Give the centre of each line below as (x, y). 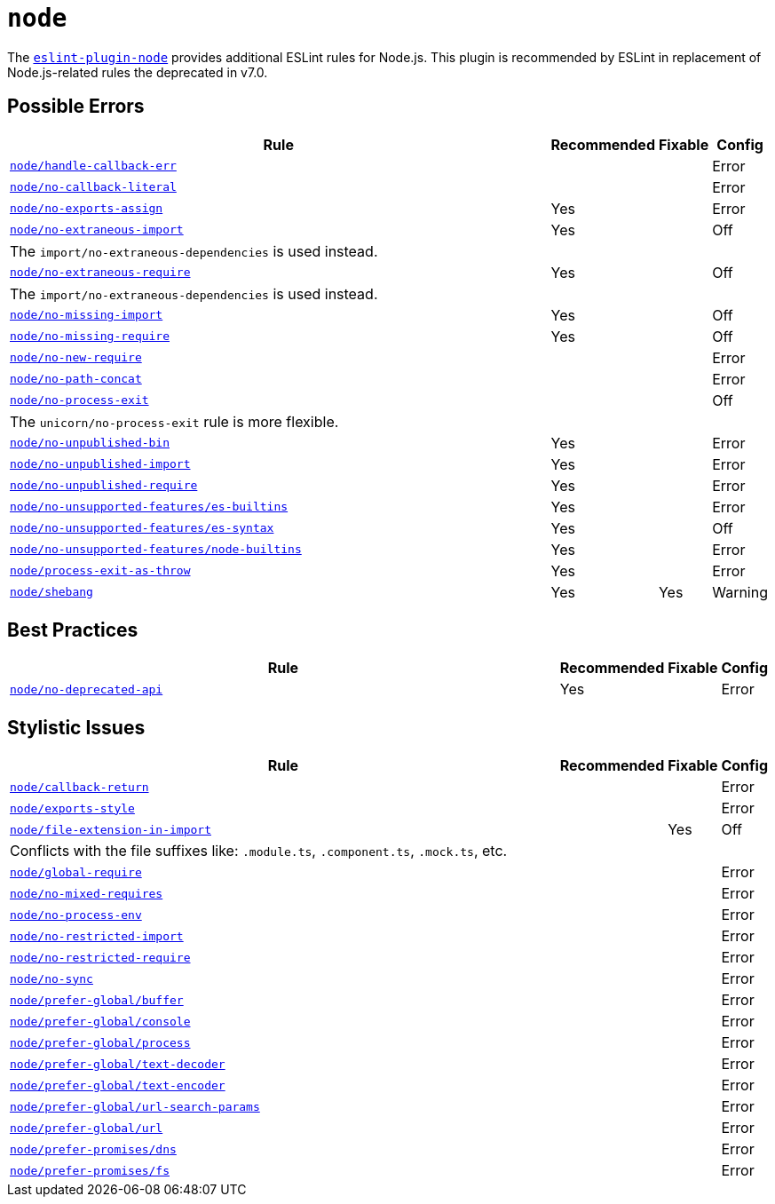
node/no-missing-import (87, 315)
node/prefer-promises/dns (93, 1149)
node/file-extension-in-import (111, 829)
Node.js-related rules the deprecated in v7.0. (138, 72)
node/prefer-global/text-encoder (118, 1085)
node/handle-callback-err (93, 166)
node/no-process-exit (79, 400)
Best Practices (73, 630)
